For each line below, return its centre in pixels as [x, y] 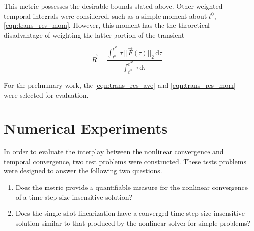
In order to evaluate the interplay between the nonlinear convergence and [114, 152]
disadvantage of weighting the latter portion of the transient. [95, 34]
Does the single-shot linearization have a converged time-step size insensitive [130, 213]
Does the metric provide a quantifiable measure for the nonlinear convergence [132, 187]
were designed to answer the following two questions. [83, 171]
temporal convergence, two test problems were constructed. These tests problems [125, 161]
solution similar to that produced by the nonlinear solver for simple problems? [133, 222]
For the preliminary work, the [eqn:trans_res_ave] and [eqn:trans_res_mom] [120, 85]
